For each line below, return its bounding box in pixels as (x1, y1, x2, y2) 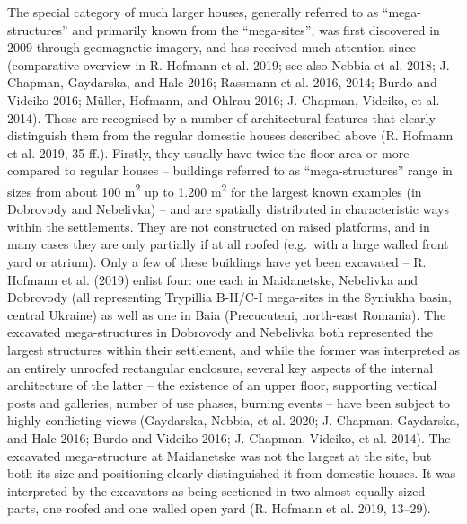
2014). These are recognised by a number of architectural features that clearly (7, 108, 436, 127)
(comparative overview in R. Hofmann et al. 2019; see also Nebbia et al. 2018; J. (7, 55, 450, 74)
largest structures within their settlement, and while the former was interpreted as (7, 340, 460, 359)
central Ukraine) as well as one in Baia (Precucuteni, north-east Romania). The (7, 305, 446, 324)
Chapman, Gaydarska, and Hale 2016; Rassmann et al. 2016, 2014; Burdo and (7, 73, 437, 92)
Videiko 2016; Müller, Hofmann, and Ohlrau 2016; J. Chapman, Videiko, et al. (7, 90, 440, 109)
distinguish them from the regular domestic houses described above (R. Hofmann (7, 126, 454, 145)
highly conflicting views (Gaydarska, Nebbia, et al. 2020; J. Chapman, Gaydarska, (7, 411, 460, 430)
